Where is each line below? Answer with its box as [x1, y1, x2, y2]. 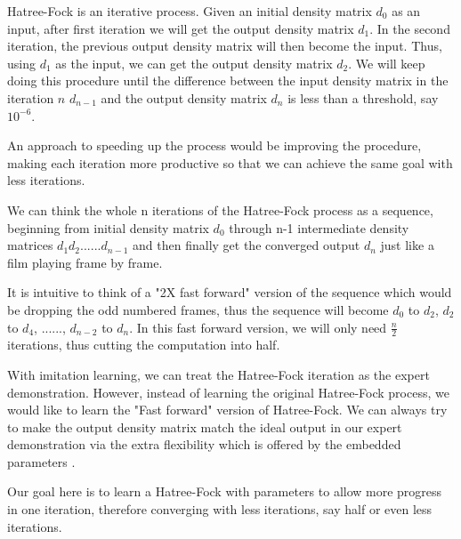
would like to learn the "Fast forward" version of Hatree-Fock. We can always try [7, 400, 448, 419]
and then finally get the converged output [133, 236, 360, 254]
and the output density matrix [101, 88, 267, 107]
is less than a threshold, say [287, 88, 439, 107]
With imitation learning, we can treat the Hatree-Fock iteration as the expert [7, 365, 430, 383]
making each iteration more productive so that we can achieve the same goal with [7, 153, 453, 172]
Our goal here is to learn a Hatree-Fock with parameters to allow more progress [7, 482, 442, 501]
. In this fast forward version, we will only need [129, 318, 387, 336]
